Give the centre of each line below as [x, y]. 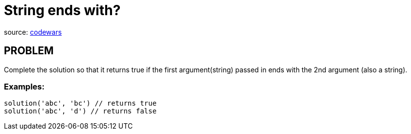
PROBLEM [29, 51]
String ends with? [62, 10]
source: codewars [33, 32]
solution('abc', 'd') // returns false [80, 111]
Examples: [24, 86]
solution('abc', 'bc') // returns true [80, 103]
